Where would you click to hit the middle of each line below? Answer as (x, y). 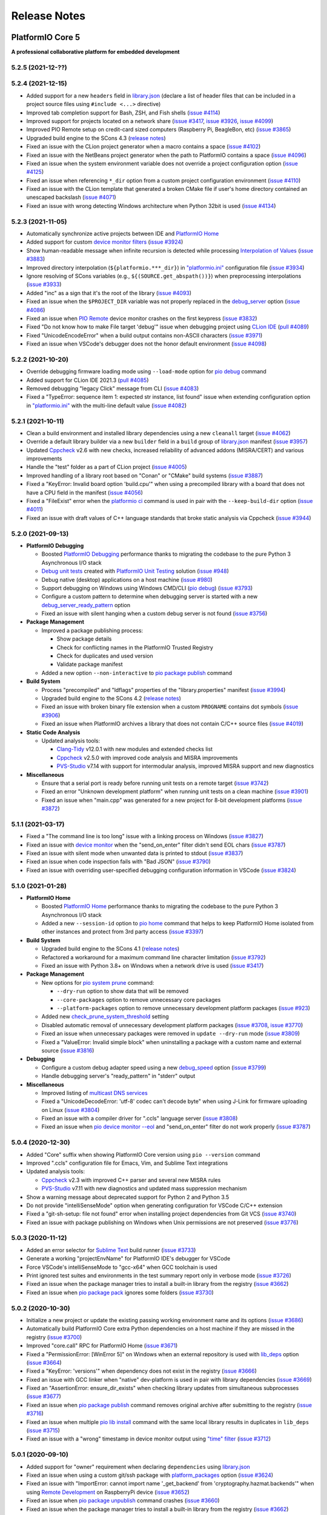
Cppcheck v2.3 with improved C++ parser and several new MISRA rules (131, 1180)
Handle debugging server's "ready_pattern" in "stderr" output (118, 1076)
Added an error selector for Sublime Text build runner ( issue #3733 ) (111, 1250)
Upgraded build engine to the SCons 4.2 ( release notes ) (111, 698)
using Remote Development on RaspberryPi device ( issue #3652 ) (108, 1492)
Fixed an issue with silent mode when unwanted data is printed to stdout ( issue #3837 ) (135, 853)
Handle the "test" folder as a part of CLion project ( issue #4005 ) (107, 467)
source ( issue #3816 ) (68, 1050)
